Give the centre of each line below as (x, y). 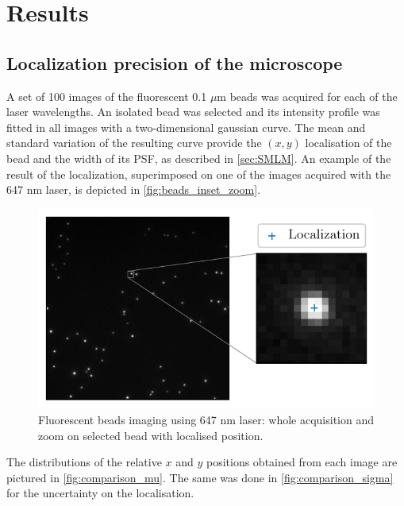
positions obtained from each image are (302, 462)
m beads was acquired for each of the (307, 96)
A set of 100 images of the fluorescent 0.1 (107, 96)
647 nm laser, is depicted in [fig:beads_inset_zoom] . (134, 189)
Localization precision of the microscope (175, 62)
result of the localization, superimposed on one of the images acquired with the (199, 174)
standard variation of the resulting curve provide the (134, 143)
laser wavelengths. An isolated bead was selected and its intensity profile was (193, 112)
